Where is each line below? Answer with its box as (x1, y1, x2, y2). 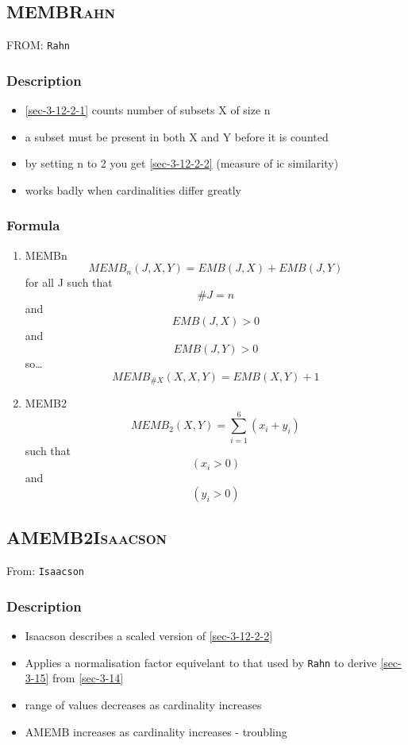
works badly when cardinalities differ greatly (25, 181, 241, 198)
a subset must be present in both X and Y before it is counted (25, 128, 329, 145)
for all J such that (25, 274, 113, 291)
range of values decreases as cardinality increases (25, 696, 262, 712)
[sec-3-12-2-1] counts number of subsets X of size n (25, 102, 271, 118)
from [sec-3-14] (52, 670, 124, 686)
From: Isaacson (6, 562, 84, 579)
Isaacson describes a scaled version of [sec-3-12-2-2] (25, 627, 273, 644)
